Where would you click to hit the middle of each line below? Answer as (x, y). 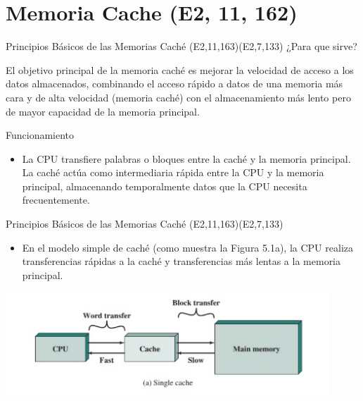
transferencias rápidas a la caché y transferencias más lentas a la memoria (181, 261)
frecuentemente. (56, 200)
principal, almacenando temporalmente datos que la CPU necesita (165, 186)
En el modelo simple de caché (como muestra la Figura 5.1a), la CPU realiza (187, 247)
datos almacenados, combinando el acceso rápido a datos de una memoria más (174, 84)
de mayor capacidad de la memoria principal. (103, 111)
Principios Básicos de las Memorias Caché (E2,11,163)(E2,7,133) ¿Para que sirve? (181, 46)
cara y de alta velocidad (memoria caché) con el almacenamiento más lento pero (178, 97)
